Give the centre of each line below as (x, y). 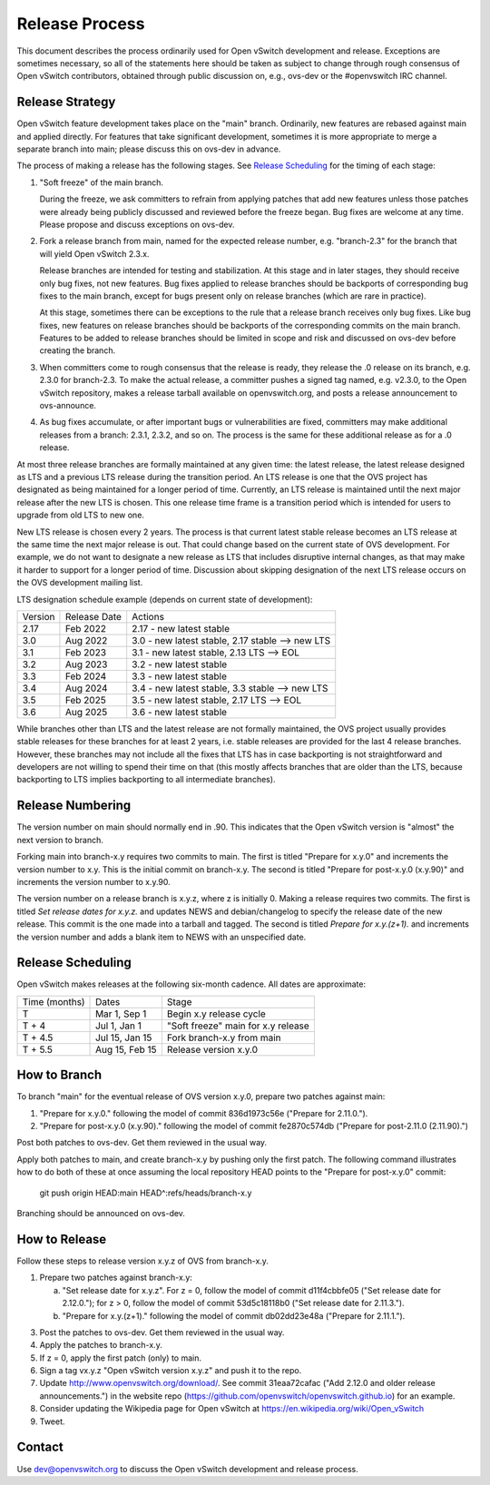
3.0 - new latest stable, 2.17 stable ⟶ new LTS (231, 640)
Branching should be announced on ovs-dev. (101, 1214)
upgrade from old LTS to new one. (81, 515)
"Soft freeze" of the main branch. (101, 182)
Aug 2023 (86, 664)
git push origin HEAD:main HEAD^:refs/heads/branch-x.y (146, 1193)
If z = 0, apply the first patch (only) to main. (120, 1358)
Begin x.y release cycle (216, 1014)
